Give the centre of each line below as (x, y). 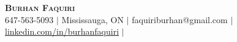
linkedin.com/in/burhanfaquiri (62, 31)
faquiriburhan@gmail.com (180, 19)
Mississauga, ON (92, 19)
